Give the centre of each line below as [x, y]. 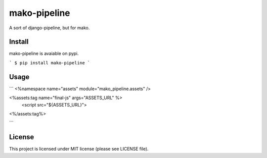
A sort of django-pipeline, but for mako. [49, 28]
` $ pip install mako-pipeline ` [50, 63]
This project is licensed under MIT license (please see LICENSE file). [79, 149]
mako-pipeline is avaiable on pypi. [44, 53]
